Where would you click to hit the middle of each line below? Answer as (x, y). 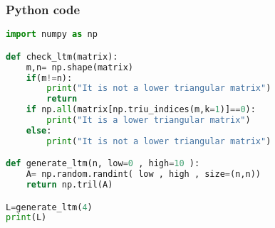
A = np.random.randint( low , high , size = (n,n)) (143, 174)
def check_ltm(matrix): (62, 56)
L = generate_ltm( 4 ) (49, 207)
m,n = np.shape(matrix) (79, 67)
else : (39, 130)
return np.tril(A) (69, 185)
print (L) (26, 218)
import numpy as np (52, 34)
